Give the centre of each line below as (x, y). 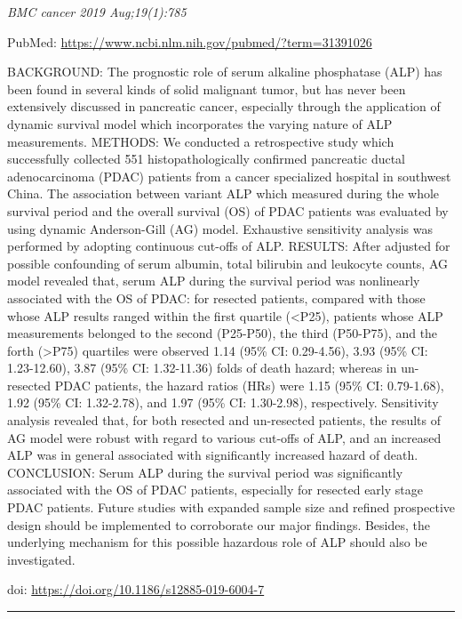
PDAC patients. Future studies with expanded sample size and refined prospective (231, 507)
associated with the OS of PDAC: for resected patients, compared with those (216, 297)
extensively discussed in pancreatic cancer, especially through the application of (224, 106)
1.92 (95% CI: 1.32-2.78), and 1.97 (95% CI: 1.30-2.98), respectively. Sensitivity (223, 402)
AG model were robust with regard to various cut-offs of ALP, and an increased (224, 437)
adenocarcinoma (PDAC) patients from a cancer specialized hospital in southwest (229, 176)
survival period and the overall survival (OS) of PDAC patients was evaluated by (228, 210)
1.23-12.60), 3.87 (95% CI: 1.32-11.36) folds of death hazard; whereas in (202, 368)
